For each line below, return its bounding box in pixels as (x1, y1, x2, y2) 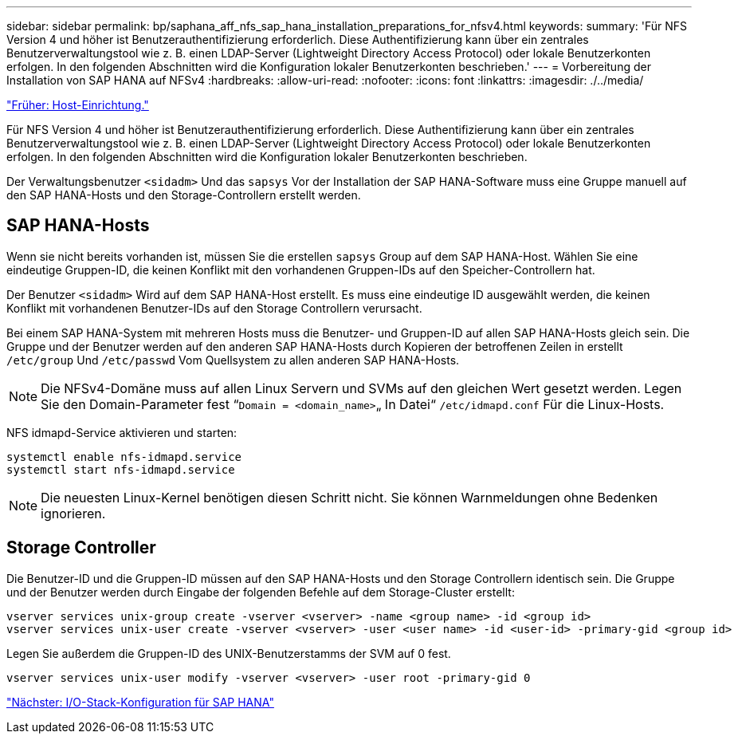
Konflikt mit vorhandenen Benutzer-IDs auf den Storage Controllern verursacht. (6, 301, 422, 315)
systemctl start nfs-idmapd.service (6, 462, 235, 476)
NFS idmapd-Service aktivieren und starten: (6, 425, 237, 439)
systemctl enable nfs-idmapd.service (6, 450, 242, 463)
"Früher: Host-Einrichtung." (6, 98, 149, 112)
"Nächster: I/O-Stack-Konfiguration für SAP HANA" (6, 695, 274, 709)
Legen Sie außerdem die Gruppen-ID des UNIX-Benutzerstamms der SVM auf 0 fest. (6, 646, 451, 660)
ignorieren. (41, 505, 106, 522)
